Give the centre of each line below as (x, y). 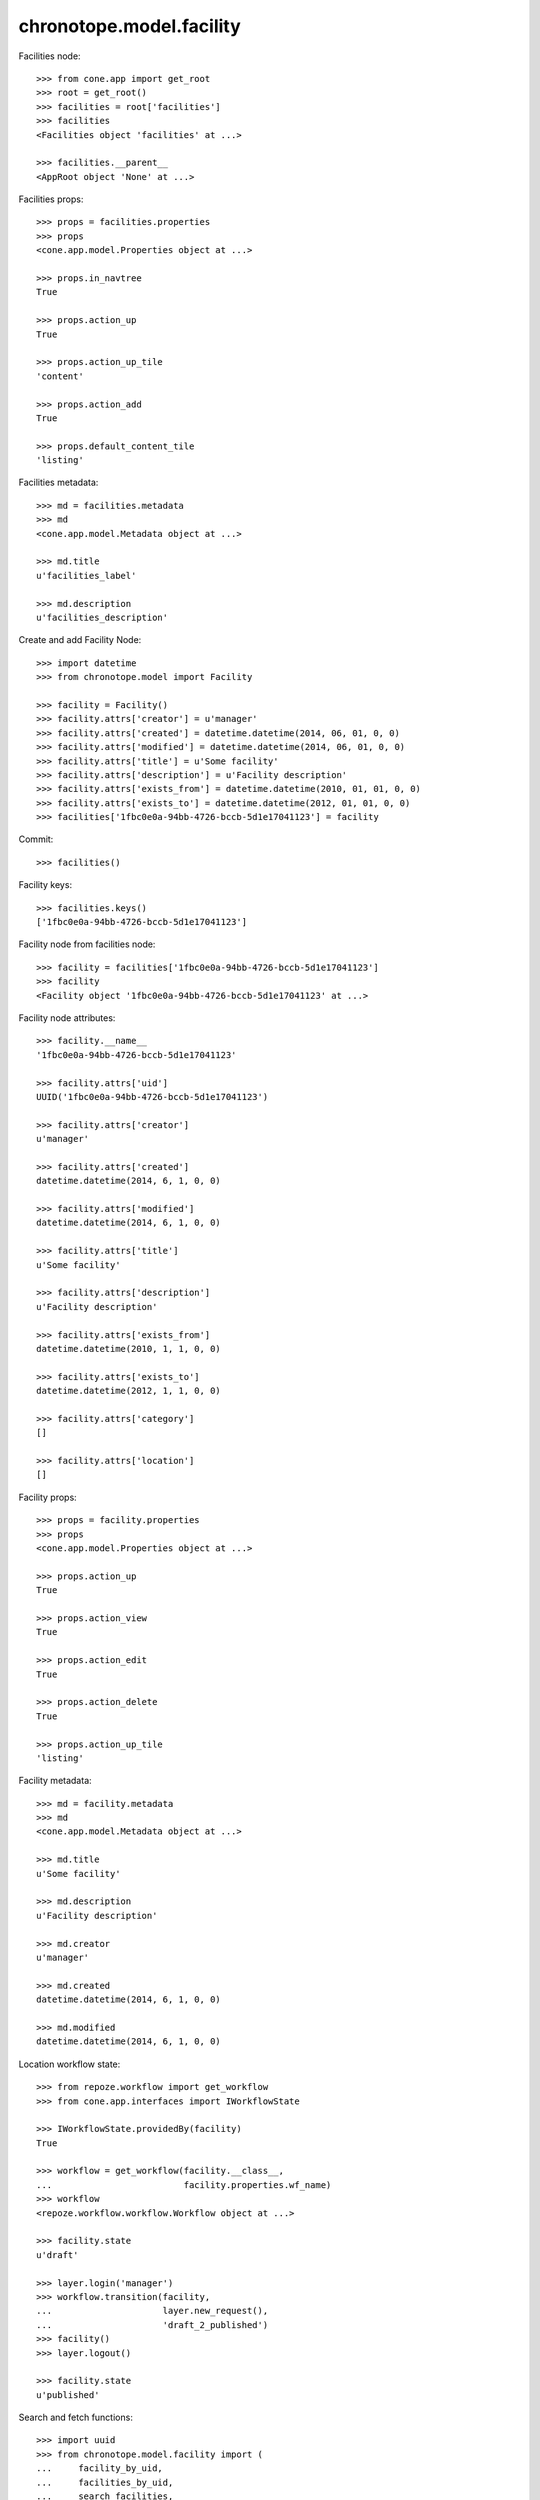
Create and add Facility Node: (80, 640)
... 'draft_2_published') (152, 2324)
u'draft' (57, 2254)
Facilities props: (51, 199)
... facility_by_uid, (100, 2468)
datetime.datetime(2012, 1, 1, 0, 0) (129, 1391)
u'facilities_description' (102, 617)
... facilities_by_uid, (105, 2482)
